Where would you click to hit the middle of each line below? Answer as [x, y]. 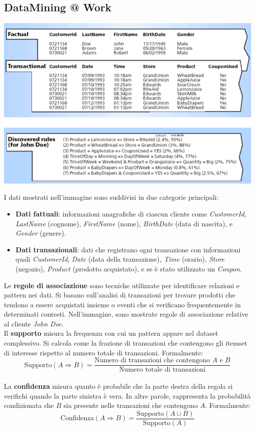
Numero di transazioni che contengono [152, 361]
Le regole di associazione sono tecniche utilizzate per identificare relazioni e [122, 285]
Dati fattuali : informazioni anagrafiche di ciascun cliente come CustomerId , [131, 213]
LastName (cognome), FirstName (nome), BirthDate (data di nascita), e [124, 223]
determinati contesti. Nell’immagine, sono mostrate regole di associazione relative [126, 314]
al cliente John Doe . [34, 323]
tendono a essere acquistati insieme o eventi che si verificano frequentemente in [123, 304]
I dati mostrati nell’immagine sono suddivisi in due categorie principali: [111, 197]
